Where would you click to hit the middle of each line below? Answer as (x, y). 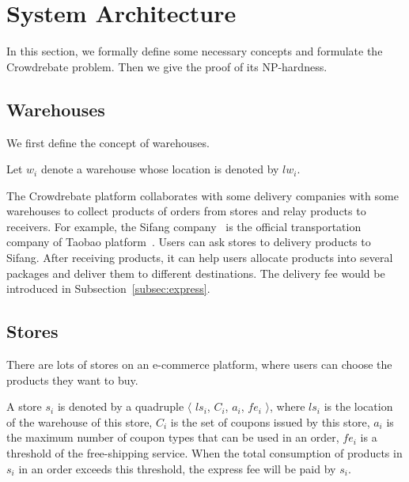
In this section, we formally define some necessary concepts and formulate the (195, 51)
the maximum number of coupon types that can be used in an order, (173, 437)
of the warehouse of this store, (80, 421)
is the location (358, 406)
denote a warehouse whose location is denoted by (160, 169)
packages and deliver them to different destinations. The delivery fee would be (196, 273)
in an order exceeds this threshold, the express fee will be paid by (177, 468)
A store (24, 406)
